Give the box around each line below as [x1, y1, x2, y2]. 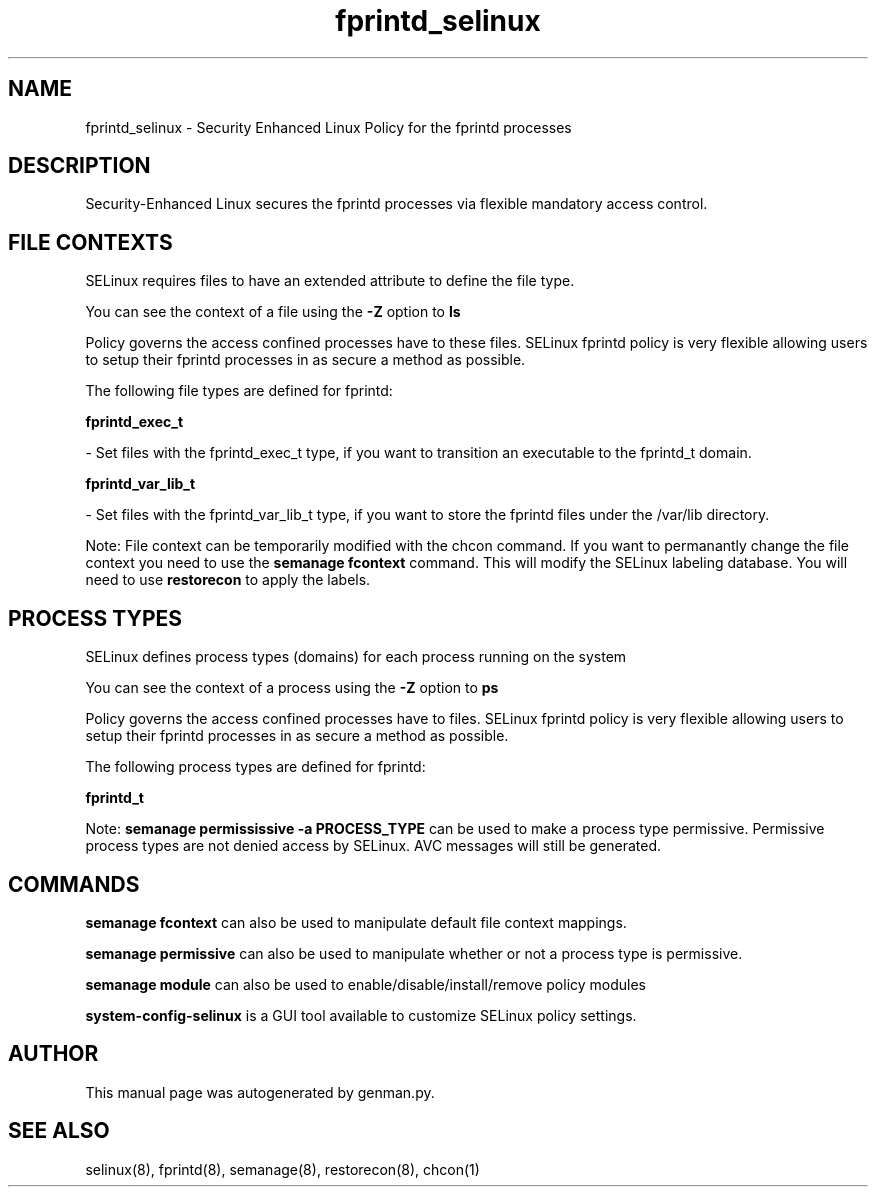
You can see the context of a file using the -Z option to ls [85, 303, 461, 321]
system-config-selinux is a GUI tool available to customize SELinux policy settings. [85, 1006, 637, 1024]
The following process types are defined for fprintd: [85, 758, 426, 776]
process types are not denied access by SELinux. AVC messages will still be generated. [85, 837, 662, 855]
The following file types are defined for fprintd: [85, 382, 393, 400]
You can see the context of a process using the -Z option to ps [85, 679, 499, 697]
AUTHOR [8, 1041, 99, 1067]
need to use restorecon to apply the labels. [85, 571, 371, 589]
